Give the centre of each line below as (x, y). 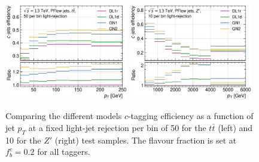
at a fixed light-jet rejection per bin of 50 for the (117, 127)
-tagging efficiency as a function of (191, 116)
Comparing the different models (64, 116)
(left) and (235, 127)
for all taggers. (64, 152)
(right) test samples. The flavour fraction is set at (146, 140)
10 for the (23, 140)
